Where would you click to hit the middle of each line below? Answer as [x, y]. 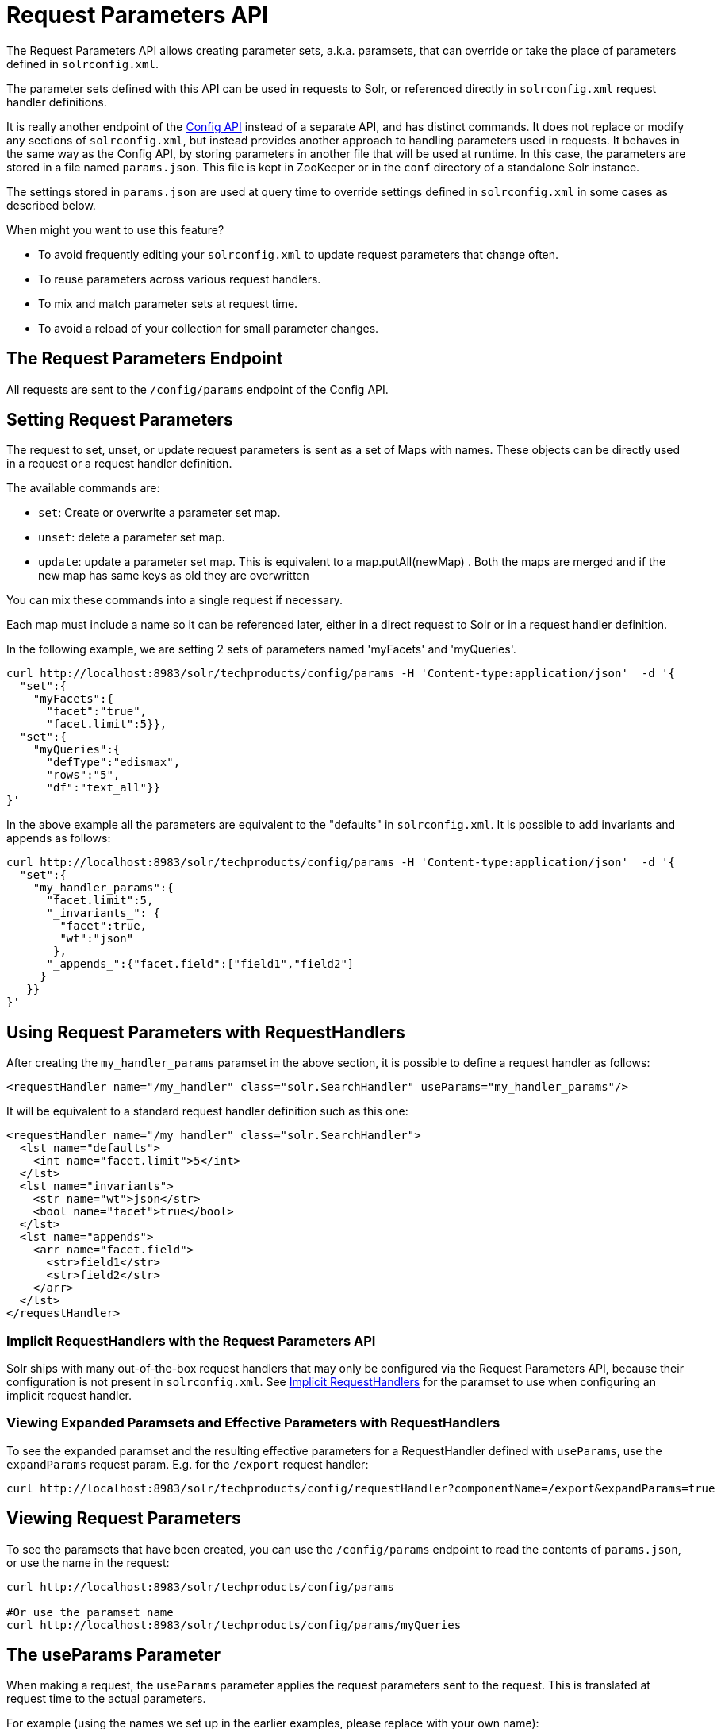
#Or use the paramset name [90, 1612]
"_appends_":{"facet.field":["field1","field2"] [200, 964]
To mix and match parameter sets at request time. [168, 303]
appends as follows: [59, 838]
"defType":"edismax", [113, 762]
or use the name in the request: [88, 1562]
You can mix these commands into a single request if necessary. [174, 600]
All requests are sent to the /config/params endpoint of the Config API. [198, 389]
